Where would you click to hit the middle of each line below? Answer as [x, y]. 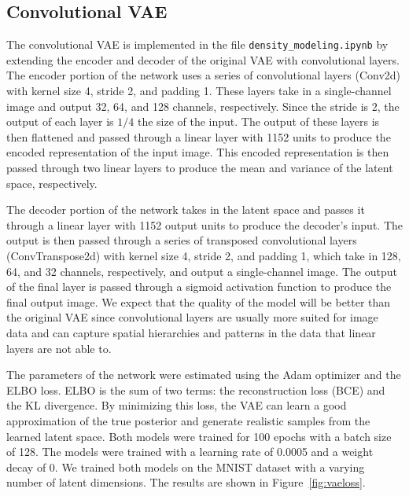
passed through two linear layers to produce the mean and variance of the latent [200, 168]
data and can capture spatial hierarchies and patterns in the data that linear [191, 332]
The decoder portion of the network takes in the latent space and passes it [186, 209]
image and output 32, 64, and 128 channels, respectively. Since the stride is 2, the [203, 106]
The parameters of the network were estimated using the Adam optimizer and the [204, 375]
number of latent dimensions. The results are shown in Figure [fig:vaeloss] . [186, 482]
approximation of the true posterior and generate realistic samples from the [188, 420]
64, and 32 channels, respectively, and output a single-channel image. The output [202, 271]
